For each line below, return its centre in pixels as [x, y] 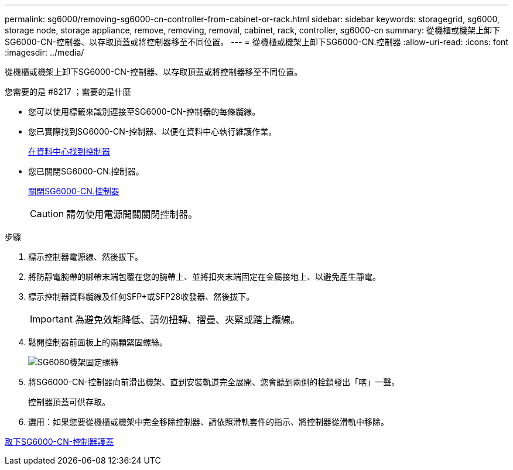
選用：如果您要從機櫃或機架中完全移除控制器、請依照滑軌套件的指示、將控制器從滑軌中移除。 [208, 422]
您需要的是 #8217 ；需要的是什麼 [68, 92]
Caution [47, 214]
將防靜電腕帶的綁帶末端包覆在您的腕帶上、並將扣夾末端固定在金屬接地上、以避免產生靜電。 [204, 277]
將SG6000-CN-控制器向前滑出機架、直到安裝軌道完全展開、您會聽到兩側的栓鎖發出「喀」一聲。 [214, 382]
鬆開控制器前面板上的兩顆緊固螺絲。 [98, 342]
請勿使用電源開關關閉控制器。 [132, 214]
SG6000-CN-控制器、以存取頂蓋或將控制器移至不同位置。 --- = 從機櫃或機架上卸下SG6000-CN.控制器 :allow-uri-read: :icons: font [256, 42]
